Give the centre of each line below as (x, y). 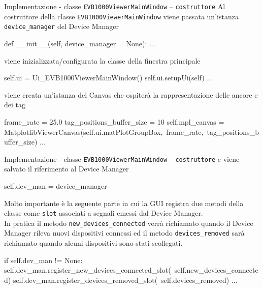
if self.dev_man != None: (43, 260)
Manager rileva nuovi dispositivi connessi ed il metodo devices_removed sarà (124, 233)
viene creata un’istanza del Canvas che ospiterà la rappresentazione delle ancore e (131, 94)
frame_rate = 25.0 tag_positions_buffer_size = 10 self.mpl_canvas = (114, 121)
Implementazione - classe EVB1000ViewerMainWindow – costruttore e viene (122, 158)
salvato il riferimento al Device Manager (67, 169)
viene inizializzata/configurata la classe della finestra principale (102, 60)
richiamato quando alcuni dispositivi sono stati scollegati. (93, 243)
